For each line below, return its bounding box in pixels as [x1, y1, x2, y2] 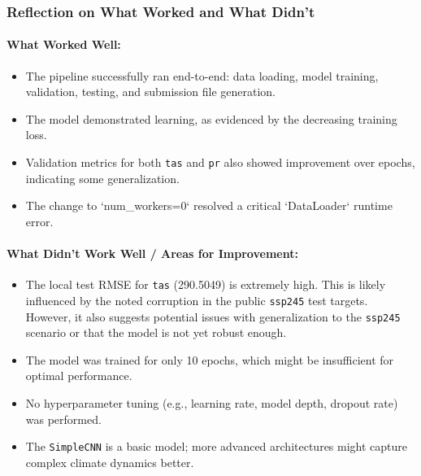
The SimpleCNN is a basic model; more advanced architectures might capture [25, 438, 408, 455]
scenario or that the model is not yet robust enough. [25, 324, 287, 341]
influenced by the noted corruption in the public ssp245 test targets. [25, 291, 368, 308]
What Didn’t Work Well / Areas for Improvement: [7, 245, 298, 262]
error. [25, 212, 54, 229]
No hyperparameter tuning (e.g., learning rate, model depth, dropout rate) [25, 395, 398, 411]
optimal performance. [25, 367, 132, 384]
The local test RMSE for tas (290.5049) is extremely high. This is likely [25, 276, 386, 293]
